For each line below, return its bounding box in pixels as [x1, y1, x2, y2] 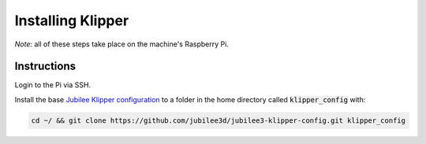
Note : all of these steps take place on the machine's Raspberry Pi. [14, 39, 229, 49]
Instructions [14, 60, 77, 73]
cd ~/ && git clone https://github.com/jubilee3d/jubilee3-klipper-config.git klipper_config [31, 116, 406, 125]
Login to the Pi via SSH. [14, 80, 91, 90]
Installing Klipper [14, 12, 129, 29]
